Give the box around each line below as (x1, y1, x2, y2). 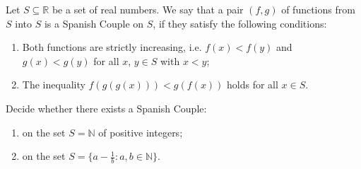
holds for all (227, 77, 278, 92)
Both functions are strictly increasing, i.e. (22, 40, 202, 54)
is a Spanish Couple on (44, 16, 144, 30)
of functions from (281, 2, 355, 16)
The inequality (22, 77, 85, 92)
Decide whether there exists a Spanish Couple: (6, 100, 207, 115)
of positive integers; (98, 124, 183, 139)
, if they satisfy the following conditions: (153, 16, 327, 30)
